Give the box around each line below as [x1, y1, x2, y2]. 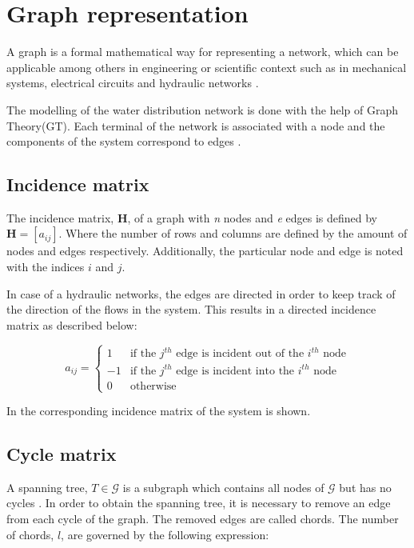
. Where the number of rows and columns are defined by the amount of [58, 225, 408, 242]
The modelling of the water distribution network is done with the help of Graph [6, 101, 399, 118]
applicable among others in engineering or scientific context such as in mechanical [6, 58, 407, 75]
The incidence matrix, [6, 209, 114, 226]
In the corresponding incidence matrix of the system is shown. [6, 402, 311, 419]
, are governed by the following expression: [61, 526, 269, 542]
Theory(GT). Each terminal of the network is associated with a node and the [6, 117, 385, 134]
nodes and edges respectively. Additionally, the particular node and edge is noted [6, 242, 404, 259]
